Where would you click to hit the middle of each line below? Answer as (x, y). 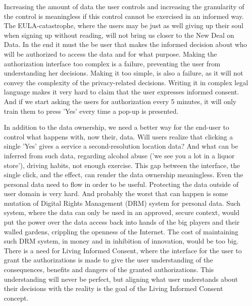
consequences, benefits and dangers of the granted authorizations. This (109, 269)
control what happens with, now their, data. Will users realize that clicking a (118, 136)
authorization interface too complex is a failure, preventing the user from (112, 63)
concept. (16, 298)
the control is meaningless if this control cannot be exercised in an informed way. (124, 16)
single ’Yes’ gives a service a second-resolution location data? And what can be (121, 146)
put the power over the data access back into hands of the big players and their (122, 222)
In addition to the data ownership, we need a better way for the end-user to (117, 127)
